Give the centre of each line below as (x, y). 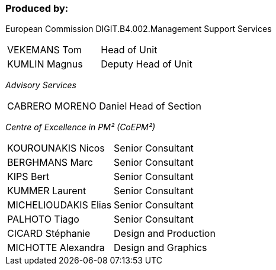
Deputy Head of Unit (147, 64)
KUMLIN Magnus (45, 64)
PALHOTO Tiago (43, 219)
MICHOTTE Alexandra (56, 248)
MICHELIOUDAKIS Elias (60, 205)
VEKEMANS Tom (45, 50)
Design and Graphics (161, 248)
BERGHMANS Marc (50, 163)
